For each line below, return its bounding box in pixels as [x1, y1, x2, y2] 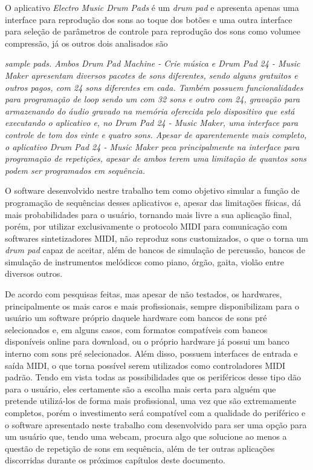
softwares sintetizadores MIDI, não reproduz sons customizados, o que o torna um [5, 231, 308, 244]
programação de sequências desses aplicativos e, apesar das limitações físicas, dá [5, 196, 302, 208]
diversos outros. [5, 267, 63, 280]
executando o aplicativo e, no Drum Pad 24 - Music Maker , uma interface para [5, 116, 298, 129]
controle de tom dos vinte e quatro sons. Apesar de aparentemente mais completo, [5, 128, 307, 141]
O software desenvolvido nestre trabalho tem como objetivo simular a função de [5, 184, 300, 197]
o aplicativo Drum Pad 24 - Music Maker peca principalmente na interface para [5, 140, 300, 153]
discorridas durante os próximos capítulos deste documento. [5, 454, 226, 466]
